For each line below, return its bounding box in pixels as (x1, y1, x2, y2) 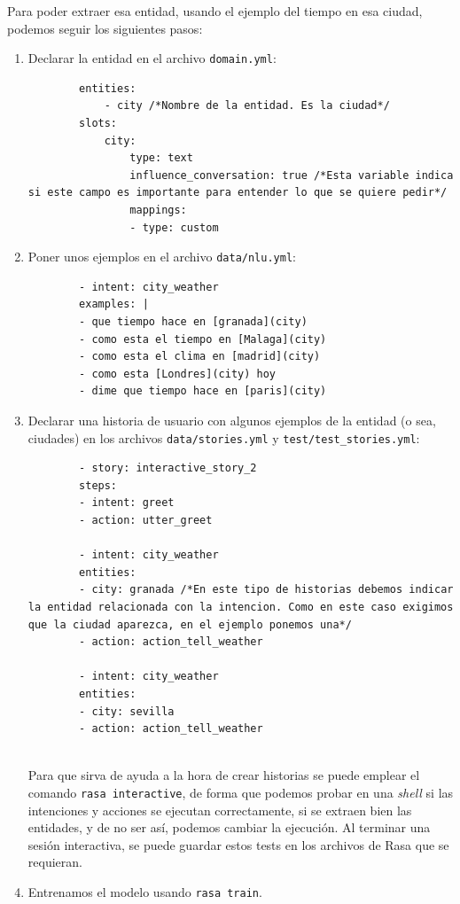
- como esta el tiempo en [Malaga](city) (79, 332, 327, 346)
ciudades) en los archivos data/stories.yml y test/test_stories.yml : (27, 428, 420, 447)
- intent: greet (79, 496, 175, 510)
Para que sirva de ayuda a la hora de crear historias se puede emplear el (27, 766, 420, 784)
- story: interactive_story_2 (79, 462, 257, 475)
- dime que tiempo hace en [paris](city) (79, 385, 327, 398)
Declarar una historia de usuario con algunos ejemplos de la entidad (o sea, (27, 411, 436, 429)
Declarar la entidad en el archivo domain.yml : (27, 49, 277, 67)
